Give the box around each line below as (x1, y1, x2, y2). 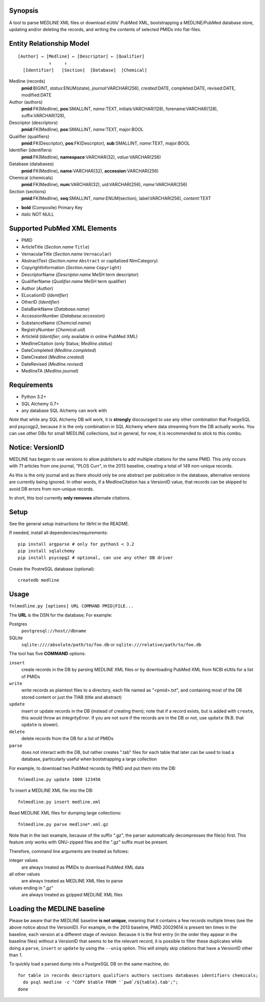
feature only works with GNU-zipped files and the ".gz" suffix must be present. (9, 839, 169, 845)
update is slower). (21, 721, 59, 728)
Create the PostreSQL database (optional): (9, 566, 95, 572)
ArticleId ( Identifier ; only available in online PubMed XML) (21, 334, 138, 340)
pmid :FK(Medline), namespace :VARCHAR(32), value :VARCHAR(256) (21, 154, 161, 160)
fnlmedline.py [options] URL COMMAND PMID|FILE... (9, 603, 133, 609)
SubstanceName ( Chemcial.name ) (21, 320, 91, 326)
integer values (9, 857, 38, 863)
